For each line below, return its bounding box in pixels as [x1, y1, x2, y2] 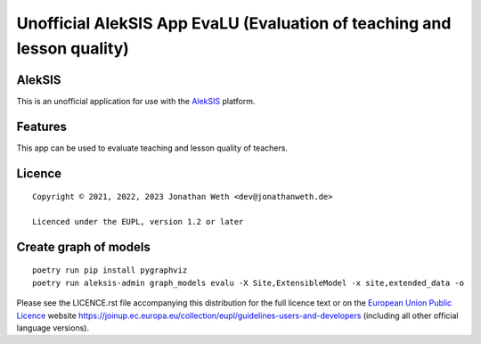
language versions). [16, 322, 89, 333]
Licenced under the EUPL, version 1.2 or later [32, 217, 244, 226]
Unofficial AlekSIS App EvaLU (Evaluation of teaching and [16, 13, 452, 33]
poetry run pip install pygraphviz [32, 266, 188, 275]
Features [16, 119, 67, 134]
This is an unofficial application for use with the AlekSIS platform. [16, 95, 256, 106]
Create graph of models [16, 239, 151, 254]
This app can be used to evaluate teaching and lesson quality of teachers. [16, 143, 289, 153]
